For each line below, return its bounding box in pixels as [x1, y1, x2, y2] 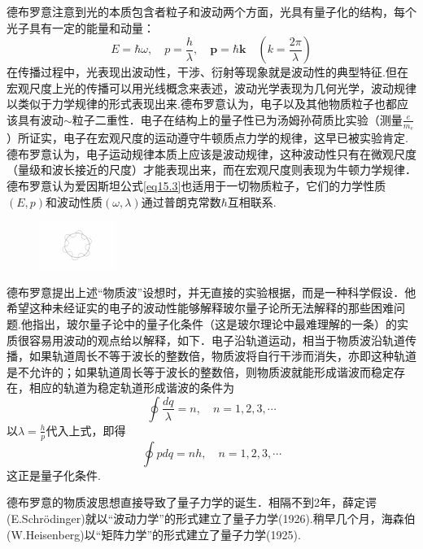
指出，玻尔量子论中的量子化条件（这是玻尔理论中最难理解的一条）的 [32, 316, 397, 332]
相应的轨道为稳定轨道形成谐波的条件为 [28, 379, 234, 396]
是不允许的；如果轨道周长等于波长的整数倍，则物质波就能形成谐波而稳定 [7, 363, 394, 380]
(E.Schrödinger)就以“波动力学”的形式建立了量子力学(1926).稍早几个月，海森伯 [7, 509, 416, 526]
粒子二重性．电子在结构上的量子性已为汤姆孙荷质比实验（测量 [72, 111, 403, 128]
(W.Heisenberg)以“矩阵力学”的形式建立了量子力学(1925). [7, 525, 301, 542]
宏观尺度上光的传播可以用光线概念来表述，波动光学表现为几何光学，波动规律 [7, 79, 416, 96]
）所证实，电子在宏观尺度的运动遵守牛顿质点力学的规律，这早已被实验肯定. [7, 129, 408, 146]
